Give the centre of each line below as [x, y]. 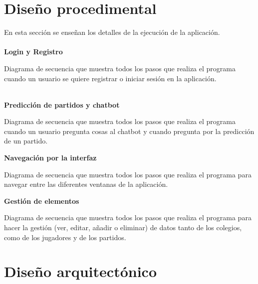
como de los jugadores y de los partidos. [65, 237]
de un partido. [26, 141]
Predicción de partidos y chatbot [62, 104]
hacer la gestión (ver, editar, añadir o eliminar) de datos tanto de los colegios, [123, 227]
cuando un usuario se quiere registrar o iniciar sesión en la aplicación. [110, 78]
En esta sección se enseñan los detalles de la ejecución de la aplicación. [112, 32]
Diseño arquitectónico [80, 271]
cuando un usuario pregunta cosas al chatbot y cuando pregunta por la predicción [129, 131]
